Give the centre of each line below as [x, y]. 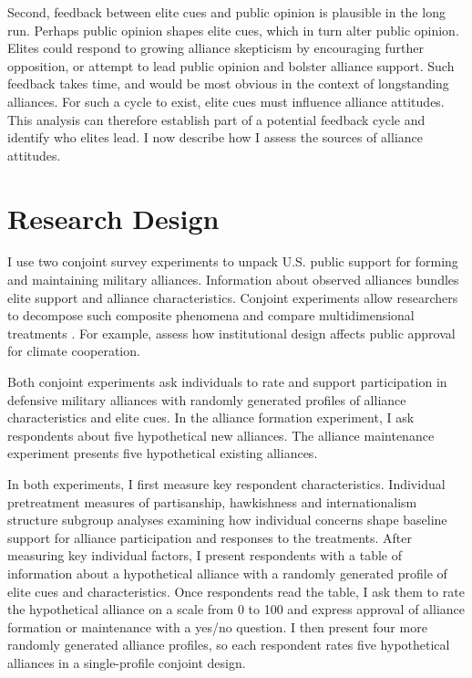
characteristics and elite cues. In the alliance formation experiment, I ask [211, 417]
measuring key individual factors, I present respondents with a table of [205, 555]
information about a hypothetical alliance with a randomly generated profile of [227, 573]
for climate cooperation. [74, 351]
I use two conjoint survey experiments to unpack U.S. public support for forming [233, 261]
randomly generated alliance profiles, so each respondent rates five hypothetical [229, 645]
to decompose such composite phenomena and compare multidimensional [211, 315]
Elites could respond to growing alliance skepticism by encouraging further [215, 48]
